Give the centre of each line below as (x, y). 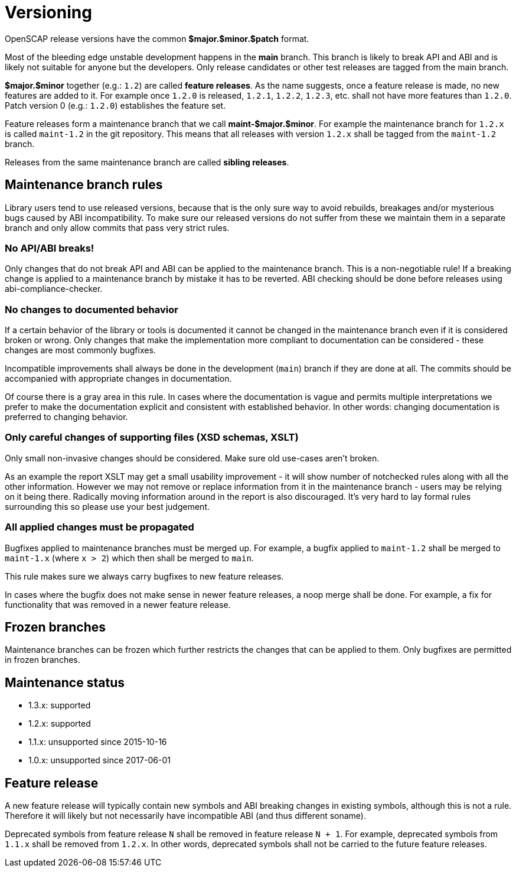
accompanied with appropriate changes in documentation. (118, 379)
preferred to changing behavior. (66, 417)
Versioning (48, 12)
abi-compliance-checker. (54, 289)
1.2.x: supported (60, 724)
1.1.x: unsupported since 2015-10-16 (98, 742)
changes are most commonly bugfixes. (80, 350)
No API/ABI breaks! (50, 248)
